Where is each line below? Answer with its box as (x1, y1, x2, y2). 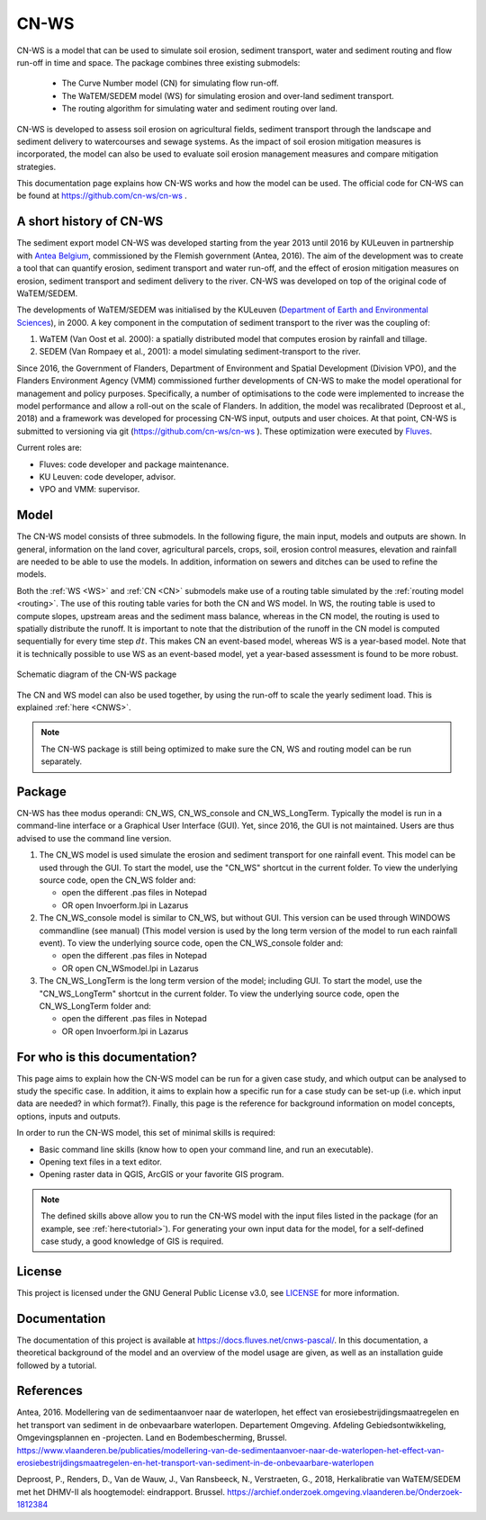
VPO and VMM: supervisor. (39, 484, 140, 495)
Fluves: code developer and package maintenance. (39, 459, 229, 470)
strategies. (16, 161, 57, 172)
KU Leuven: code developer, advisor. (39, 472, 176, 481)
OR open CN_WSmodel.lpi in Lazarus (61, 963, 199, 974)
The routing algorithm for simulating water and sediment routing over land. (61, 103, 337, 114)
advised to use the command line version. (16, 832, 172, 843)
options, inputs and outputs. (16, 1111, 121, 1121)
